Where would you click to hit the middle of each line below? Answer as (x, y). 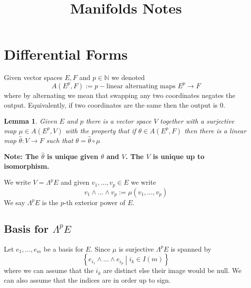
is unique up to (179, 156)
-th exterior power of (94, 202)
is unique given (72, 156)
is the (50, 202)
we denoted (128, 77)
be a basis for (63, 248)
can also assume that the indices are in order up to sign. (87, 280)
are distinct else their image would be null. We (172, 270)
